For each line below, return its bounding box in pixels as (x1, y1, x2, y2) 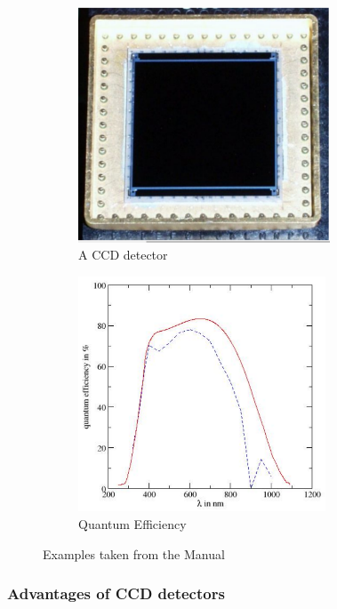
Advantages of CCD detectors (7, 582, 225, 605)
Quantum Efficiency (78, 514, 187, 533)
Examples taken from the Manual (43, 544, 225, 563)
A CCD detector (78, 245, 168, 264)
